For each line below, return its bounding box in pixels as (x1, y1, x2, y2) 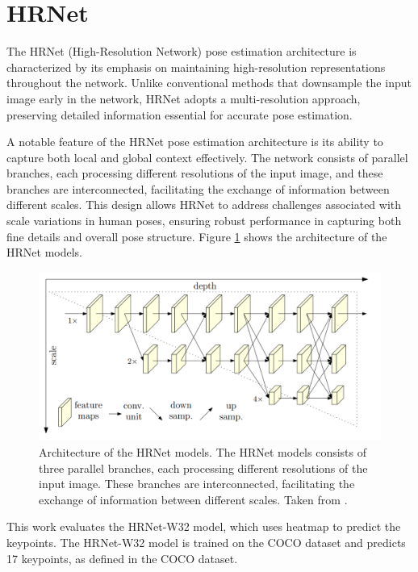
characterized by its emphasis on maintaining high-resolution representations (6, 58, 386, 75)
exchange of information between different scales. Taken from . (39, 491, 348, 507)
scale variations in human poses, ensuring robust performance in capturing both (6, 212, 402, 229)
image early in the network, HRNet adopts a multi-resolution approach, (6, 90, 361, 106)
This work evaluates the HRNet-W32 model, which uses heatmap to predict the (6, 518, 401, 535)
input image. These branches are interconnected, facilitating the (39, 475, 355, 492)
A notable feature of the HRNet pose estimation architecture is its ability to (6, 133, 383, 150)
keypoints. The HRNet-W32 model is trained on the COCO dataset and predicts (6, 533, 406, 550)
